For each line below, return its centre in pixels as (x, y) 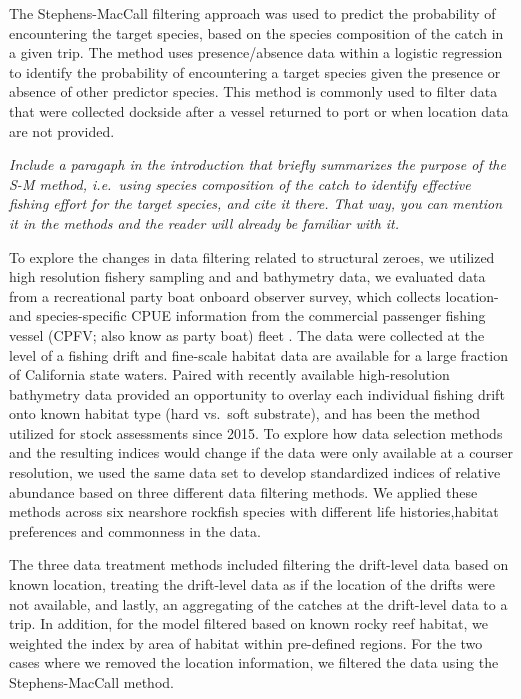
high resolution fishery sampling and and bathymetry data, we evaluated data (247, 276)
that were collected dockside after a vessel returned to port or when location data (259, 110)
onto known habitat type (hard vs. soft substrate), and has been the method (245, 413)
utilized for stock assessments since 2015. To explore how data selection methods (256, 432)
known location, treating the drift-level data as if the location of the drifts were (252, 584)
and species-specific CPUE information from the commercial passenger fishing (247, 315)
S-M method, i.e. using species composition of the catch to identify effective (240, 183)
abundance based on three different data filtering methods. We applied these (243, 491)
